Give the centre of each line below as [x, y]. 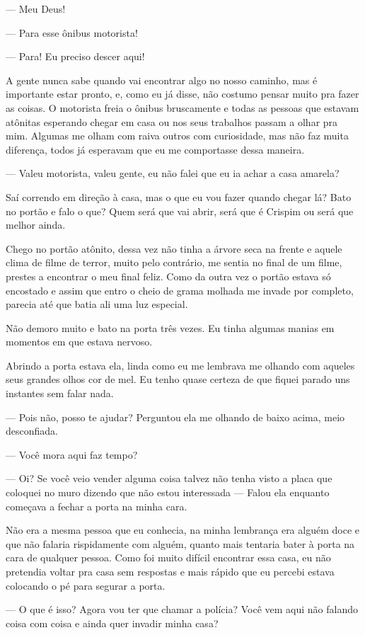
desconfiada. [32, 431]
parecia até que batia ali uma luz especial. [97, 304]
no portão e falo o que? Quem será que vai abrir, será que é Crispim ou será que [180, 211]
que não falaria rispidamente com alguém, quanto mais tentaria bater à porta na [180, 543]
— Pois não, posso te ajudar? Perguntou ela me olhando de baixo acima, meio [175, 417]
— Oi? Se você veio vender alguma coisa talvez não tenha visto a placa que [169, 478]
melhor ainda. [36, 225]
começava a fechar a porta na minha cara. [97, 506]
